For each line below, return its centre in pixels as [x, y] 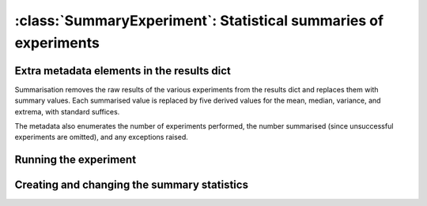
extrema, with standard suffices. [67, 111]
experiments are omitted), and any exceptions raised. [102, 137]
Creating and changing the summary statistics [132, 185]
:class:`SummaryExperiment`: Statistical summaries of [199, 21]
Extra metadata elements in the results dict [123, 71]
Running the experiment [76, 160]
